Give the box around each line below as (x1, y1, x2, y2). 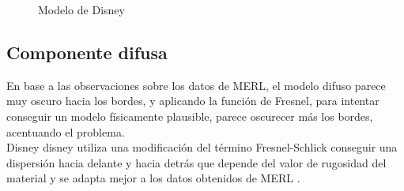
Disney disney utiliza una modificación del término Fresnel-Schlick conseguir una (6, 139, 398, 155)
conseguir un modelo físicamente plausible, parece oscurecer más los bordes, (6, 107, 373, 124)
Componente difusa (6, 39, 168, 64)
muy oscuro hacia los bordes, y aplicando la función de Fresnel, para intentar (6, 92, 379, 109)
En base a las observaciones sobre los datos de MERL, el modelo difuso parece (6, 77, 386, 93)
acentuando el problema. (6, 123, 125, 140)
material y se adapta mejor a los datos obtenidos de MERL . (6, 170, 300, 186)
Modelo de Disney (38, 2, 125, 17)
